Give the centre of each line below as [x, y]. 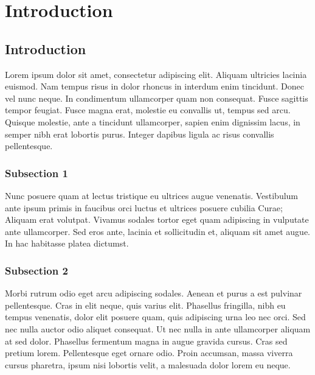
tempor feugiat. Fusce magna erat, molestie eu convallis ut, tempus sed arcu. [148, 110]
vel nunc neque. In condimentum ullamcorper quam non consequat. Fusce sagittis [157, 98]
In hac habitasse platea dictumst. [67, 243]
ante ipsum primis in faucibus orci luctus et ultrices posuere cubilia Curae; [144, 207]
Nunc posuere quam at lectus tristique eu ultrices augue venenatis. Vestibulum [152, 195]
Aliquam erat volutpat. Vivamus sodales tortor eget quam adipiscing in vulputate [157, 219]
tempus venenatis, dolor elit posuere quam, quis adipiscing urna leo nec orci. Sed [155, 317]
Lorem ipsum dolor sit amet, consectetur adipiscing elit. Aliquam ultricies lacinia [156, 74]
